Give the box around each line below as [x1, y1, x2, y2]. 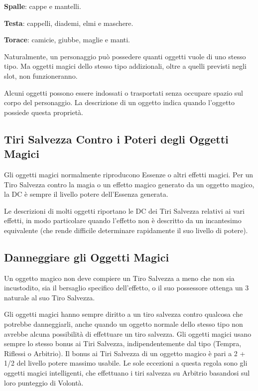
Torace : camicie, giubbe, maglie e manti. [4, 34, 130, 45]
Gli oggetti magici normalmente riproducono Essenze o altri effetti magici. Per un [4, 169, 254, 179]
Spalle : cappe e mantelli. [4, 1, 81, 11]
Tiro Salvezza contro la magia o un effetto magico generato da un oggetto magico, [4, 179, 255, 189]
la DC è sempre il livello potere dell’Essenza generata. [4, 189, 168, 199]
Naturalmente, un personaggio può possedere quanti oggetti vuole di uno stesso [4, 51, 246, 61]
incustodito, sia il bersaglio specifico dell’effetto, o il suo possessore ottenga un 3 [4, 282, 249, 293]
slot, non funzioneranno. [4, 70, 78, 81]
